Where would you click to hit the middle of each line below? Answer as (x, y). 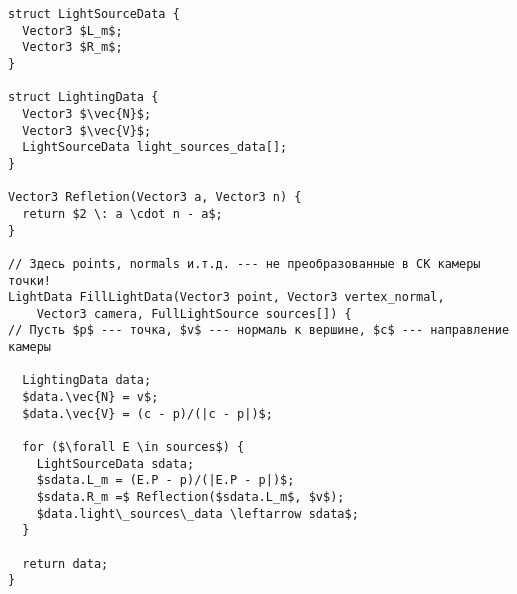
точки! (29, 280)
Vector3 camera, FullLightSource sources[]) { (194, 313)
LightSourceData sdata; (115, 463)
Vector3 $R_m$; (72, 47)
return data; (65, 563)
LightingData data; (87, 380)
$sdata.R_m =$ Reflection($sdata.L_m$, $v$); (190, 497)
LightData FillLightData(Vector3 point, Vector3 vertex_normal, (226, 297)
